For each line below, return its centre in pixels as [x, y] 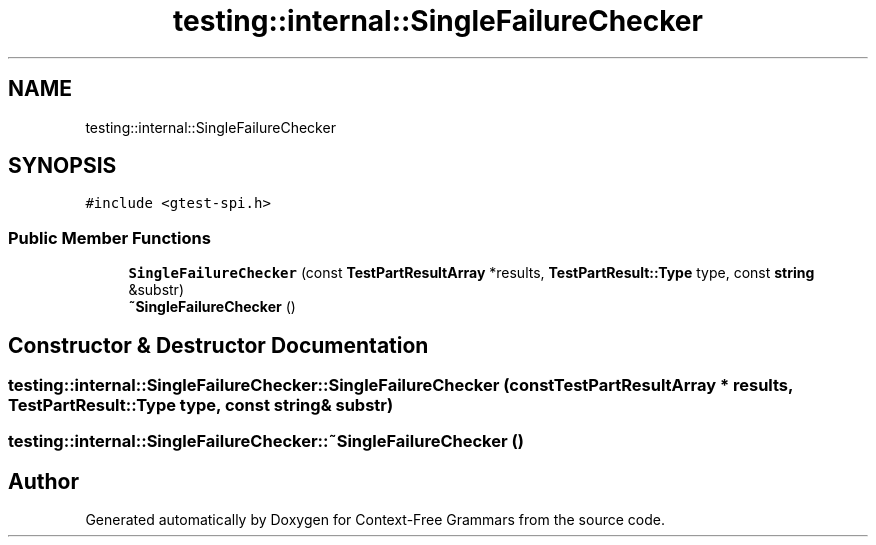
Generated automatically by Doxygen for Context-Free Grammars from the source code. [375, 520]
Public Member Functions [109, 237]
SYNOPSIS [62, 166]
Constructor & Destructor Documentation [218, 345]
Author [43, 481]
